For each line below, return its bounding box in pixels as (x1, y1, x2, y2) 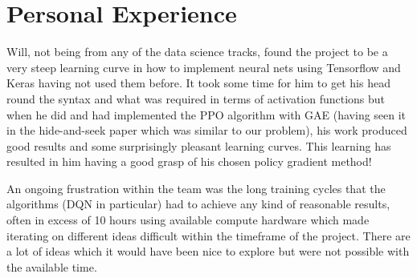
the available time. (6, 258, 97, 275)
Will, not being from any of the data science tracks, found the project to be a (6, 43, 388, 60)
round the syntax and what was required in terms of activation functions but (6, 90, 386, 107)
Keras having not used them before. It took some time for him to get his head (6, 75, 390, 91)
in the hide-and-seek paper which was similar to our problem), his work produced (6, 122, 407, 139)
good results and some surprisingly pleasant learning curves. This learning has (6, 137, 391, 154)
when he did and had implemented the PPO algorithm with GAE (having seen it (6, 106, 407, 123)
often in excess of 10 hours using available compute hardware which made (6, 212, 370, 228)
